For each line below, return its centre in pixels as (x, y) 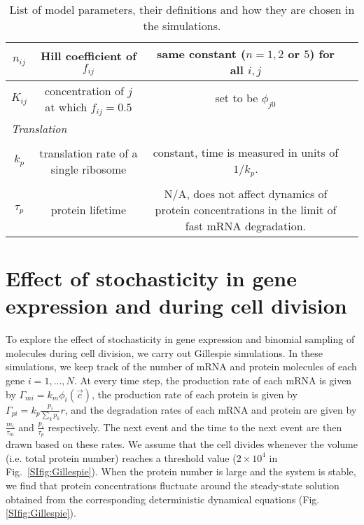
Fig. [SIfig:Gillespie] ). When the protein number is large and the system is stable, (181, 471)
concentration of (84, 91)
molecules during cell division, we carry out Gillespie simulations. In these (164, 352)
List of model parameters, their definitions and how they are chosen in (182, 9)
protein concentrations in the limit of (246, 209)
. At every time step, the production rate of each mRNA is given (213, 380)
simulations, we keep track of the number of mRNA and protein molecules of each (181, 366)
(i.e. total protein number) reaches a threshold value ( (121, 457)
